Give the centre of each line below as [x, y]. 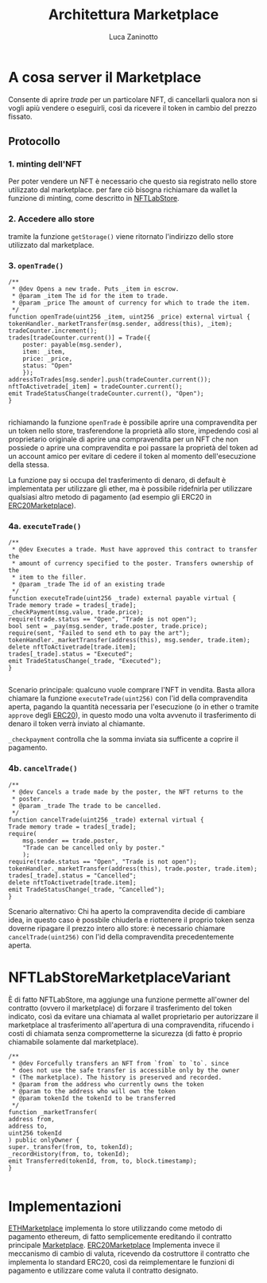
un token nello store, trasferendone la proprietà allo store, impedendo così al [133, 430]
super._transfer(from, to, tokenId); [71, 1147]
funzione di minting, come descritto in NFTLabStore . [94, 198]
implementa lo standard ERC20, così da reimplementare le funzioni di [121, 1262]
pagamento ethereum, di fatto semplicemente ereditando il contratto [120, 1237]
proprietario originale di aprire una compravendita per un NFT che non [123, 439]
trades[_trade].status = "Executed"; [71, 654]
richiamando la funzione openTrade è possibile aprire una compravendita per [133, 422]
